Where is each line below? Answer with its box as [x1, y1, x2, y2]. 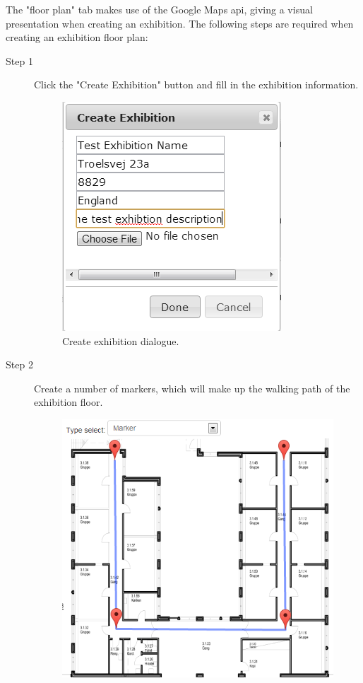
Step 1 [6, 53, 33, 68]
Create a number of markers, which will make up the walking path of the [34, 380, 350, 395]
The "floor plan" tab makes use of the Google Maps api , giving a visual [6, 2, 313, 16]
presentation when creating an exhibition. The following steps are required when [6, 16, 354, 30]
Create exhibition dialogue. [62, 333, 179, 348]
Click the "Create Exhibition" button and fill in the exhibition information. [34, 77, 359, 92]
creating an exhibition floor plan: [6, 30, 148, 45]
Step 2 [6, 357, 33, 372]
